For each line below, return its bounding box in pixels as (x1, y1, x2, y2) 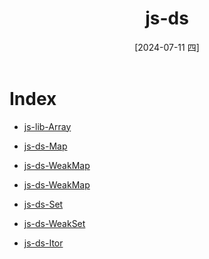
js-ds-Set (23, 198, 64, 210)
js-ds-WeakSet (23, 217, 86, 229)
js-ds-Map (23, 140, 68, 152)
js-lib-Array (23, 120, 72, 132)
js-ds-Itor (23, 237, 64, 249)
